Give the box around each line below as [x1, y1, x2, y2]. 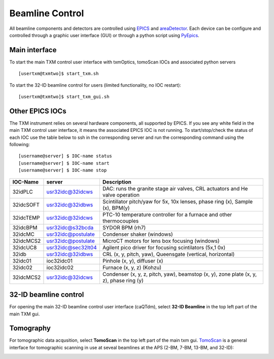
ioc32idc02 [46, 264, 74, 271]
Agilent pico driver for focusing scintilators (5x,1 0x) [102, 244, 226, 251]
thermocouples [102, 217, 139, 224]
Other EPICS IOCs [9, 106, 66, 115]
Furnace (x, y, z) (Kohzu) [102, 264, 162, 271]
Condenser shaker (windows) [102, 231, 173, 238]
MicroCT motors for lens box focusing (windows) [102, 237, 220, 244]
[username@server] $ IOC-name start [18, 160, 110, 166]
